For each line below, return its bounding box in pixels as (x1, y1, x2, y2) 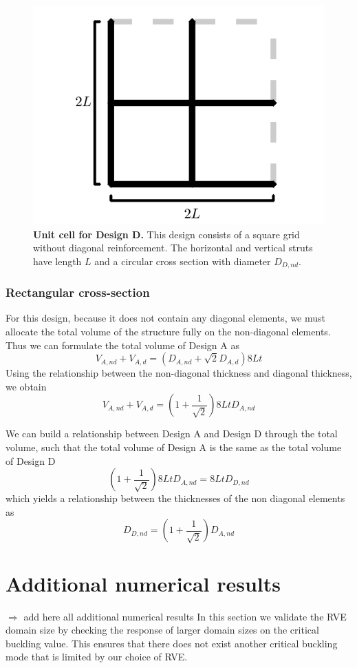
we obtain (6, 379, 47, 393)
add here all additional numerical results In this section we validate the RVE (23, 609, 347, 623)
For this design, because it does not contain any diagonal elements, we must (6, 311, 325, 325)
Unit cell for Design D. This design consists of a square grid (33, 227, 300, 241)
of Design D (6, 453, 56, 468)
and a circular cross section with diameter (94, 253, 271, 268)
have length (33, 253, 82, 268)
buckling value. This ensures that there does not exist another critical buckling (6, 636, 338, 650)
